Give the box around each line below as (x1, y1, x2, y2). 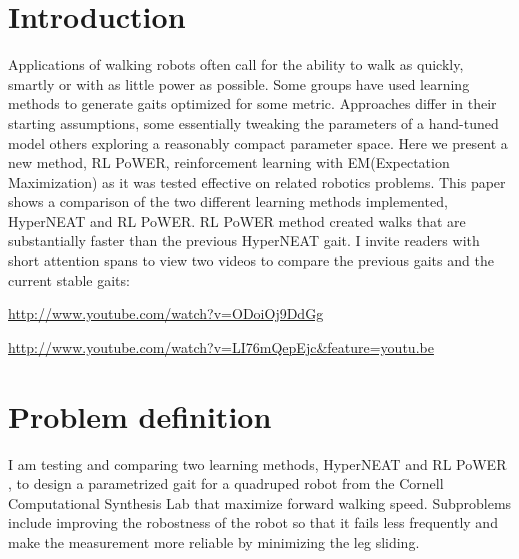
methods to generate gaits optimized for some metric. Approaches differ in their (8, 93, 497, 114)
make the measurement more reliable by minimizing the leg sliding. (8, 531, 420, 552)
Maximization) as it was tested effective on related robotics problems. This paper (8, 171, 506, 192)
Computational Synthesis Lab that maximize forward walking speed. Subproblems (8, 492, 512, 513)
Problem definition (8, 395, 272, 436)
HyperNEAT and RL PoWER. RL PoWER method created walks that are (8, 210, 466, 231)
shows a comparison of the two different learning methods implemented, (8, 191, 448, 212)
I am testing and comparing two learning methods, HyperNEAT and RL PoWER (8, 453, 507, 474)
